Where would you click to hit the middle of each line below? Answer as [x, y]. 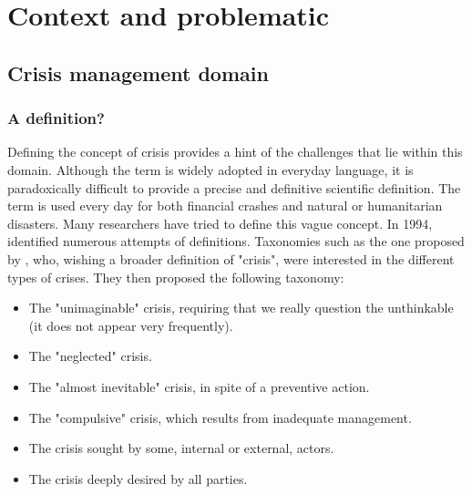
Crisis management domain [138, 72]
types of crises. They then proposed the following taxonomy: [176, 277]
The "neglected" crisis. [90, 356]
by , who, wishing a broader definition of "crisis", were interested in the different [231, 258]
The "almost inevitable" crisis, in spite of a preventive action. [199, 386]
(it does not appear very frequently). [131, 325]
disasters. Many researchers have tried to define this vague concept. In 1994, [220, 223]
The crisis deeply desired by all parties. [138, 478]
